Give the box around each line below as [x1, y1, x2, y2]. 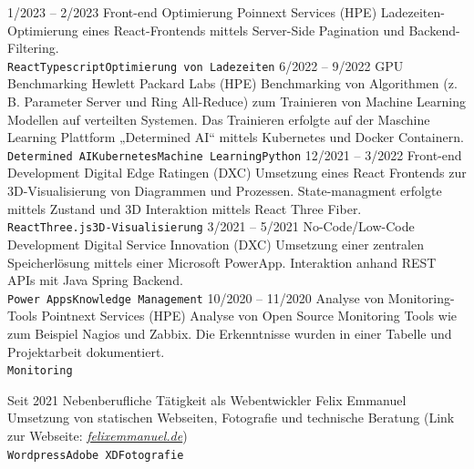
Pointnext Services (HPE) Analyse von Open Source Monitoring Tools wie [41, 306, 458, 325]
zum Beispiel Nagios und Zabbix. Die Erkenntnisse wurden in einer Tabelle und [7, 323, 452, 342]
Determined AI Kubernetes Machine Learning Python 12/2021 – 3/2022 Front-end [7, 145, 462, 164]
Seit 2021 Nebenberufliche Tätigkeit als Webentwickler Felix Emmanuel [7, 390, 407, 409]
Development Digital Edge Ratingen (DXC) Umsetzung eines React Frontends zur [7, 163, 467, 182]
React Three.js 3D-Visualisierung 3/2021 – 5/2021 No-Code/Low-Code [7, 217, 415, 236]
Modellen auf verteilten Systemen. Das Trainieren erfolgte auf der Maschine [7, 109, 430, 128]
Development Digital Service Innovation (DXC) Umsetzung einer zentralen [7, 234, 424, 253]
